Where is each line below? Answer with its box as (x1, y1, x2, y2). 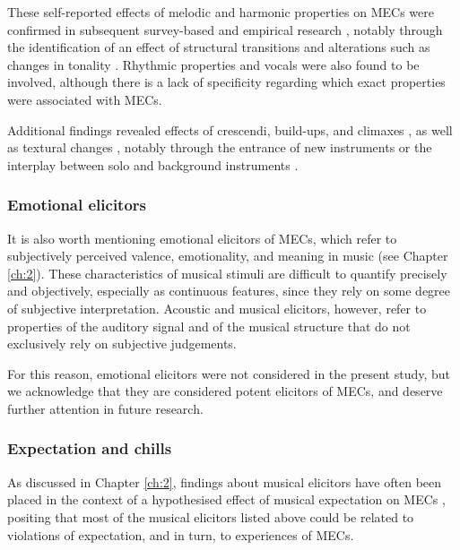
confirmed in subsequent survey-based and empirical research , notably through (7, 20, 443, 39)
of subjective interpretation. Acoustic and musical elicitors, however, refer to (7, 298, 427, 317)
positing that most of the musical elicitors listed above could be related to (7, 507, 414, 526)
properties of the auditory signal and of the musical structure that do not (7, 316, 411, 335)
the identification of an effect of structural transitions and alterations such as (7, 38, 430, 56)
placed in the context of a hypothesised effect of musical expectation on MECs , (7, 490, 446, 509)
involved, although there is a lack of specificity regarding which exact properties (7, 73, 446, 91)
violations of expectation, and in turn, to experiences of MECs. (7, 525, 354, 544)
